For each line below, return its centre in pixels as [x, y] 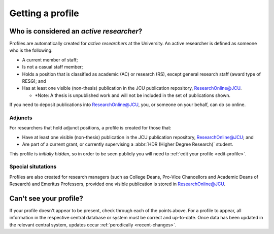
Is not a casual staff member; [53, 67]
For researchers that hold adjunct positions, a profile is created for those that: [90, 128]
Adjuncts [21, 118]
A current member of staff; [50, 60]
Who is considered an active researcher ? [76, 31]
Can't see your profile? [46, 198]
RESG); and [34, 81]
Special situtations [33, 166]
